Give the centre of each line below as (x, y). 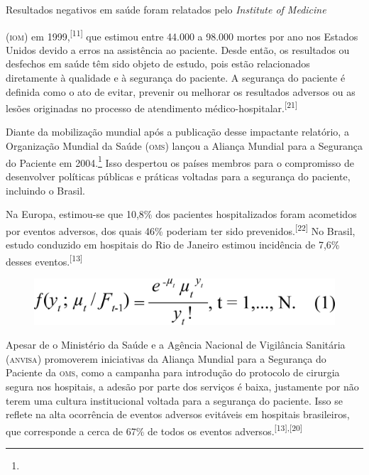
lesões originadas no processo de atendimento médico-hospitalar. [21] (152, 107)
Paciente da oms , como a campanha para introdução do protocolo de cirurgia (173, 372)
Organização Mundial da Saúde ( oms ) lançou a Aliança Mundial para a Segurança (184, 146)
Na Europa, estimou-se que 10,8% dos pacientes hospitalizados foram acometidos (181, 214)
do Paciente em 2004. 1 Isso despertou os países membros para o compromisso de (180, 161)
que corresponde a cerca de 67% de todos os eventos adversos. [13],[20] (154, 430)
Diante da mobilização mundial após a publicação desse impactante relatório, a (177, 132)
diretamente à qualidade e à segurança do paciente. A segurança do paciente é (176, 78)
